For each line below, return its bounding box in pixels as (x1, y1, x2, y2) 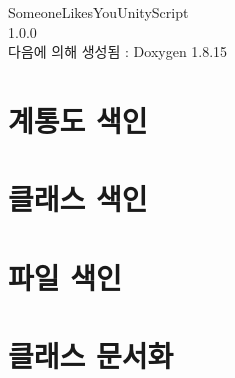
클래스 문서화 (8, 335, 174, 376)
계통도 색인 (8, 99, 148, 140)
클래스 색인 (8, 178, 148, 219)
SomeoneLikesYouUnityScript (8, 2, 189, 22)
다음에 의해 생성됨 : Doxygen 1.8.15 (8, 41, 228, 62)
